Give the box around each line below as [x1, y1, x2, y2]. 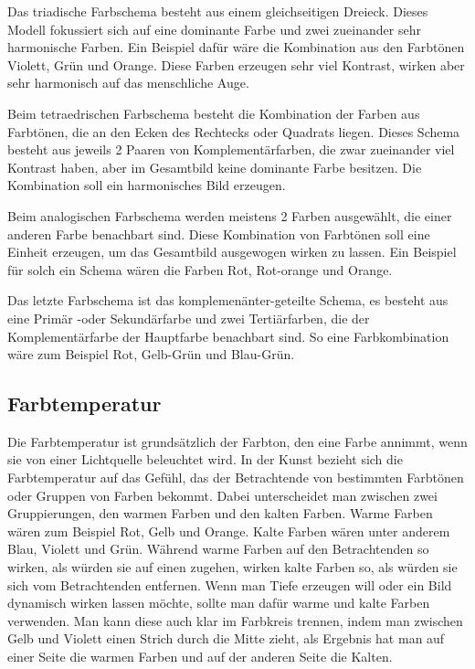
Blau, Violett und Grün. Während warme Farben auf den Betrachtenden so [7, 539, 429, 558]
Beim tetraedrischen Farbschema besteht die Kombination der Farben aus [7, 103, 420, 122]
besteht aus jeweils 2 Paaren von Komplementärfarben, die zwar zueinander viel [7, 140, 455, 159]
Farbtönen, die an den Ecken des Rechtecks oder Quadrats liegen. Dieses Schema [7, 122, 460, 141]
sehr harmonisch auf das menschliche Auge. [7, 73, 249, 92]
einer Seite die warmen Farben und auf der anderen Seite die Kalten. [7, 647, 393, 666]
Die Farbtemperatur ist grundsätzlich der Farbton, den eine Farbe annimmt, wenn [7, 431, 468, 451]
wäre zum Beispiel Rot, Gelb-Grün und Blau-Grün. [7, 345, 295, 364]
